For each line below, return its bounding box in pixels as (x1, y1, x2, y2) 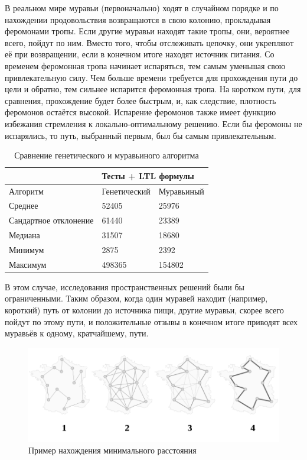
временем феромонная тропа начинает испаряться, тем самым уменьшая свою (5, 59, 286, 72)
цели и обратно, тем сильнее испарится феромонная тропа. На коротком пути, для (5, 83, 301, 95)
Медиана (9, 229, 40, 241)
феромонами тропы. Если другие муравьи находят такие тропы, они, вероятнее (5, 25, 290, 37)
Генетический (102, 184, 151, 197)
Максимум (9, 258, 47, 270)
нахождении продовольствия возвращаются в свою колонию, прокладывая (5, 13, 271, 25)
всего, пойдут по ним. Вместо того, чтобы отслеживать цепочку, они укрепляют (5, 36, 294, 48)
